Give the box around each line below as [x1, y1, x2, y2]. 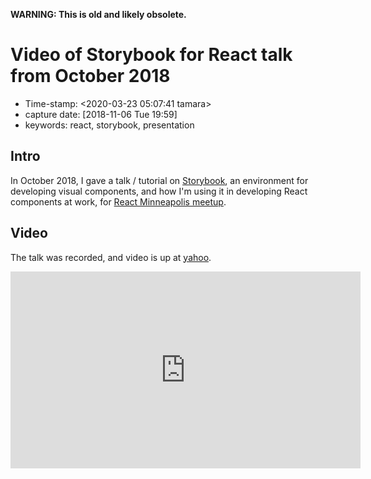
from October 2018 [10, 65, 171, 88]
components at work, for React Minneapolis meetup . [10, 195, 227, 208]
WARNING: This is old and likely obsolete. [10, 9, 187, 20]
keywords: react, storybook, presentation [24, 119, 195, 131]
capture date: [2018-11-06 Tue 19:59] [24, 108, 178, 120]
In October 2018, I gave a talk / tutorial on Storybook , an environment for [10, 174, 309, 186]
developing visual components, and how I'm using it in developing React [10, 185, 308, 197]
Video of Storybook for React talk [10, 44, 293, 66]
